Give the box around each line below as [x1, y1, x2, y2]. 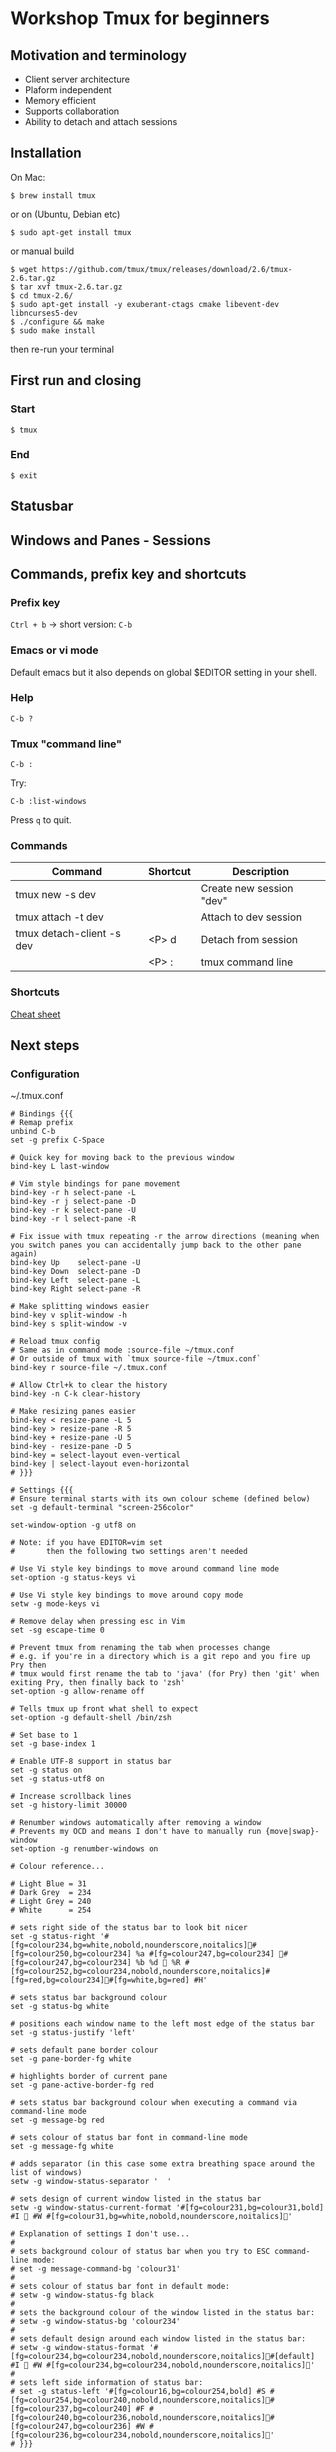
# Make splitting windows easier [10, 1302, 150, 1312]
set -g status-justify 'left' [10, 2028, 137, 2038]
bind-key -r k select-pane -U [10, 1205, 137, 1216]
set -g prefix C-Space [10, 1135, 105, 1146]
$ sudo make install [10, 325, 97, 336]
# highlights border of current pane [10, 2072, 168, 2082]
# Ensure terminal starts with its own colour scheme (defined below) [10, 1494, 311, 1504]
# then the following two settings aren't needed [10, 1547, 248, 1557]
